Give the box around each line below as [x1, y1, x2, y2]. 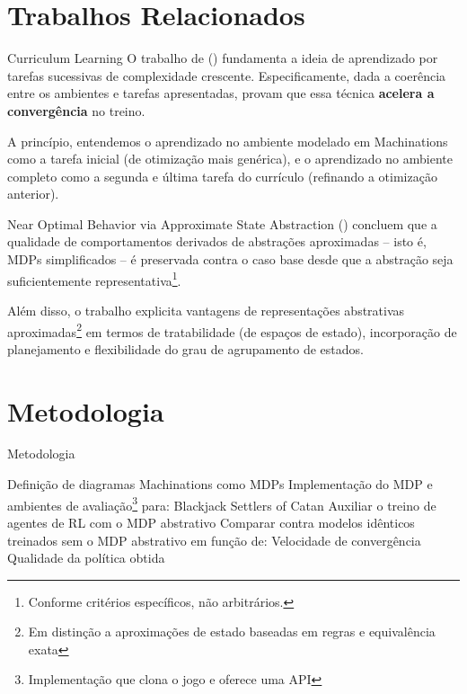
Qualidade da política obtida [7, 548, 165, 567]
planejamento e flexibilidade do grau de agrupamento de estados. [7, 339, 364, 358]
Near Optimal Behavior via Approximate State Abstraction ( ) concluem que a [7, 214, 437, 233]
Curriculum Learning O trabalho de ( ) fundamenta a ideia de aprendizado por [7, 49, 438, 67]
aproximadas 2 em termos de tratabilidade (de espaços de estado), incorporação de [7, 319, 457, 341]
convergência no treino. [7, 101, 145, 120]
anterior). [7, 184, 59, 203]
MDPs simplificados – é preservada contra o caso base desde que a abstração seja [7, 250, 454, 269]
